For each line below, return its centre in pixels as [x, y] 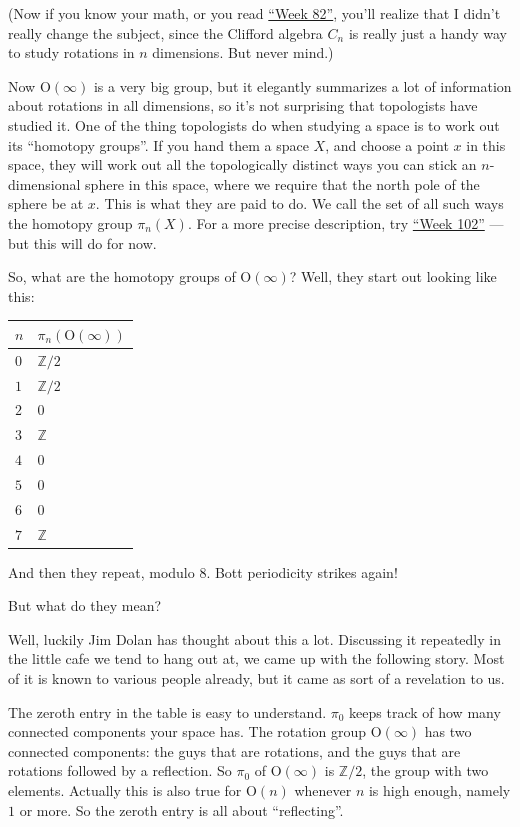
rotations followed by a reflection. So [120, 770]
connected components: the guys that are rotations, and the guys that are [234, 750]
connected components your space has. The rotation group [187, 731]
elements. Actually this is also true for [125, 790]
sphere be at [46, 203]
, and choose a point [387, 144]
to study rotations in [71, 52]
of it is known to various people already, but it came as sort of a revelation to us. [256, 678]
